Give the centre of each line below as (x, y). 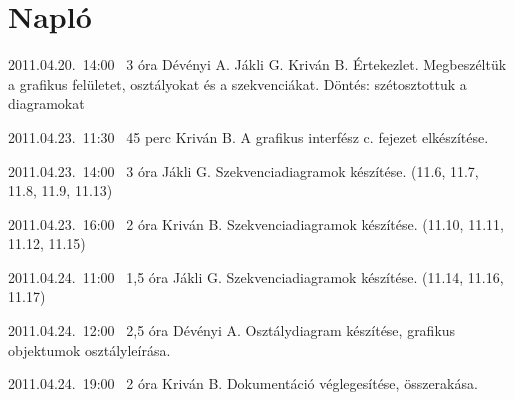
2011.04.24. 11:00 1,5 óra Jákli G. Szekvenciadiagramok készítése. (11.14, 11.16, (256, 276)
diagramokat (46, 103)
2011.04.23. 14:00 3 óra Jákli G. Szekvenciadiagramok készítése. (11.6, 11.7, (243, 170)
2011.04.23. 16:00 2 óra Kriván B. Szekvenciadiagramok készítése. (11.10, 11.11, (256, 223)
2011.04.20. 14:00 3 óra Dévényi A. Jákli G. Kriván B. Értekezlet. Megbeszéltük (257, 64)
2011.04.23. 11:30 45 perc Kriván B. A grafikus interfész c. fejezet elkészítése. (248, 136)
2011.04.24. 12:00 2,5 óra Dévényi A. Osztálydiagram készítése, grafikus (232, 330)
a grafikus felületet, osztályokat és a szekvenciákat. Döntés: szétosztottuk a (237, 83)
